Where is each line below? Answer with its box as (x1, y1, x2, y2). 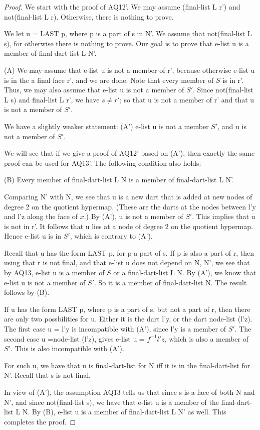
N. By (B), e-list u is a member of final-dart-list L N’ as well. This (22, 406, 226, 417)
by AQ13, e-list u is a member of (4, 267, 105, 278)
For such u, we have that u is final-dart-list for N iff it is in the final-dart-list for (4, 360, 250, 370)
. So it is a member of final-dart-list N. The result (94, 277, 247, 287)
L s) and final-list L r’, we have (4, 94, 100, 104)
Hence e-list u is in (4, 231, 62, 241)
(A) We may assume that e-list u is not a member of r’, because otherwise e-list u (4, 64, 255, 75)
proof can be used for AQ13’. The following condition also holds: (4, 157, 201, 168)
